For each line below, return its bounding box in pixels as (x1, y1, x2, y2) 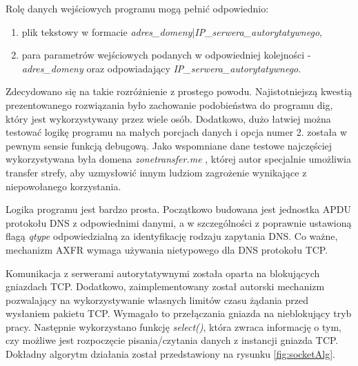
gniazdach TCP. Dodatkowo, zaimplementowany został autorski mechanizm (6, 279, 325, 294)
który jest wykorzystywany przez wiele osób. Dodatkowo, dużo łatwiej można (6, 111, 331, 125)
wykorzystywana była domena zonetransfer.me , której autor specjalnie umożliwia (6, 152, 352, 166)
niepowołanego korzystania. (6, 179, 121, 193)
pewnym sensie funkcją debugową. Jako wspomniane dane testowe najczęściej (6, 138, 332, 152)
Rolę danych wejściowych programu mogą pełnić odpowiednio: (6, 1, 269, 15)
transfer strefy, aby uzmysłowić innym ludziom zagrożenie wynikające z (6, 165, 307, 179)
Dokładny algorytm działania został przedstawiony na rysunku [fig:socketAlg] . (6, 347, 335, 361)
